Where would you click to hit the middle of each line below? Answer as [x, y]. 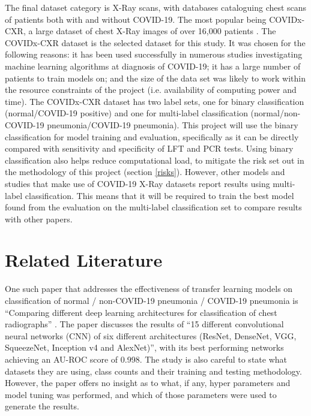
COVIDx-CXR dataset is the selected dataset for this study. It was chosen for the [155, 42]
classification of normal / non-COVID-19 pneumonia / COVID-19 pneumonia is [152, 300]
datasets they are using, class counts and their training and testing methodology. [153, 371]
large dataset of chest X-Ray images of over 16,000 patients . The [156, 31]
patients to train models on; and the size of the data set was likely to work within [155, 78]
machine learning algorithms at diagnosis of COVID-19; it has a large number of [153, 66]
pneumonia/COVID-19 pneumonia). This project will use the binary [173, 124]
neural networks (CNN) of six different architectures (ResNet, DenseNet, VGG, [151, 335]
